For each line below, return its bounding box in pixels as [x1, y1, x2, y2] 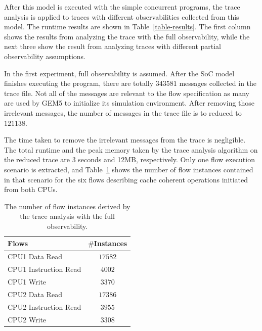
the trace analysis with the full [20, 211, 115, 221]
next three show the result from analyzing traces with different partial [4, 41, 222, 52]
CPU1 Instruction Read [8, 264, 81, 274]
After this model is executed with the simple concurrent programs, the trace [4, 2, 240, 12]
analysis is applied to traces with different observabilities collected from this [4, 11, 239, 22]
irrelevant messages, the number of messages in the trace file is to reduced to [4, 107, 242, 118]
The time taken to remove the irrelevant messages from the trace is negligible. [4, 134, 246, 145]
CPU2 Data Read [8, 289, 62, 299]
